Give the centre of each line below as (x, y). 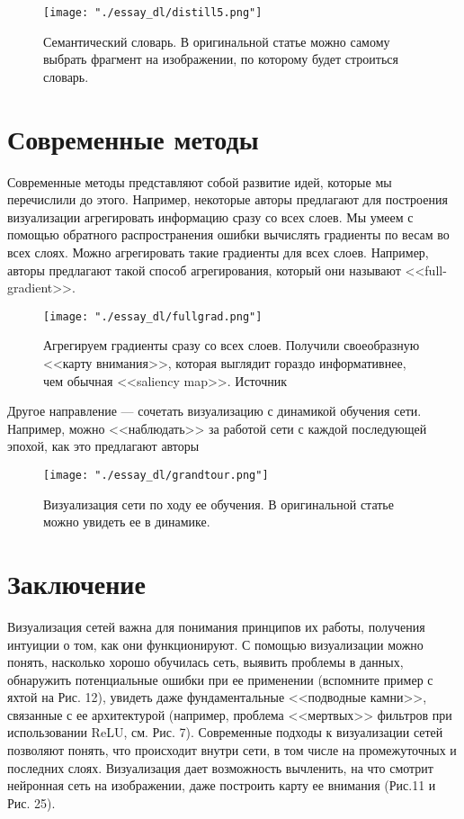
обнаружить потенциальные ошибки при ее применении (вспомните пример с (220, 679)
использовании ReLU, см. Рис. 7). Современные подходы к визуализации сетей (225, 732)
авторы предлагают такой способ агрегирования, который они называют (204, 270)
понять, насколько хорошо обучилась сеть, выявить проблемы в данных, (205, 662)
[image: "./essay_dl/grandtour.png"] (156, 475)
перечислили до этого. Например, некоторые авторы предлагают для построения (228, 199)
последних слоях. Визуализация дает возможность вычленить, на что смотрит (220, 767)
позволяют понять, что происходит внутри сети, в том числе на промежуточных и (232, 750)
